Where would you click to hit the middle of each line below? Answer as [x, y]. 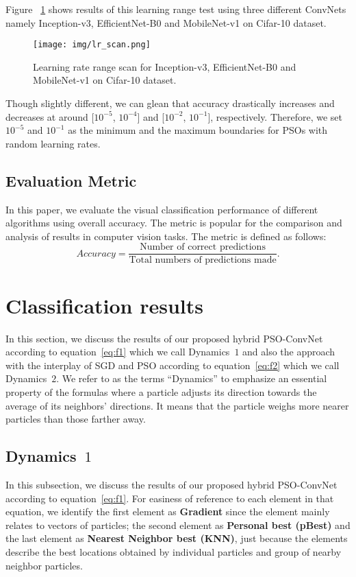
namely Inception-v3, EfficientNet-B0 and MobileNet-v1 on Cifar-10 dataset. [166, 22]
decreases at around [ [50, 116]
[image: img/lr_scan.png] [92, 45]
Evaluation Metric [71, 180]
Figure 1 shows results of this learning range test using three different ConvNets [176, 9]
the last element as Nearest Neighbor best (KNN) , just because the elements [177, 538]
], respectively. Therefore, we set [275, 116]
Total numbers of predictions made [203, 260]
